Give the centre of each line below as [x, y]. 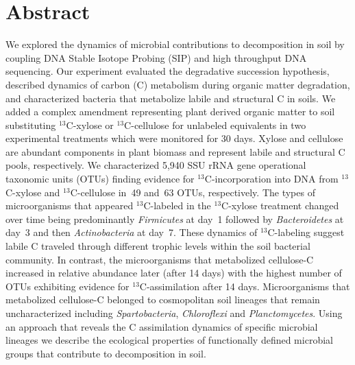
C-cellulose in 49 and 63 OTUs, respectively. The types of [193, 192]
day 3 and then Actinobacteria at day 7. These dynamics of [132, 232]
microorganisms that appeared [70, 205]
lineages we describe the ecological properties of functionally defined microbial [169, 340]
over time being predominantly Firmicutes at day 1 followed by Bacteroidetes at [175, 219]
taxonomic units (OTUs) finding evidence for [100, 179]
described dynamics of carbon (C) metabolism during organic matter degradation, [178, 84]
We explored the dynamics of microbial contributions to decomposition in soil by [175, 44]
